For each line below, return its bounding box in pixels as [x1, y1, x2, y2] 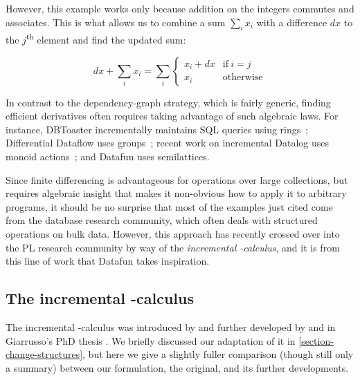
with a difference [256, 15, 327, 29]
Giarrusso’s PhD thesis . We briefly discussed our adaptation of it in [6, 333, 296, 348]
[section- [298, 333, 334, 348]
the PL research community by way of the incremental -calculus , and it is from [6, 240, 340, 254]
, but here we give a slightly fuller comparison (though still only [82, 347, 354, 361]
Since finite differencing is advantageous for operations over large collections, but [6, 172, 348, 187]
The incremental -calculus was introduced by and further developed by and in [6, 319, 336, 334]
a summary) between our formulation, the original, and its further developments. [6, 360, 349, 374]
